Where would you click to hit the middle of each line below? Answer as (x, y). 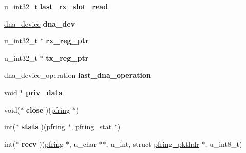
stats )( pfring (43, 127)
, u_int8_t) (224, 144)
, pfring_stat (91, 127)
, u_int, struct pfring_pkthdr (153, 144)
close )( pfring (48, 109)
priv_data (44, 92)
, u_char (83, 144)
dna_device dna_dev (40, 23)
